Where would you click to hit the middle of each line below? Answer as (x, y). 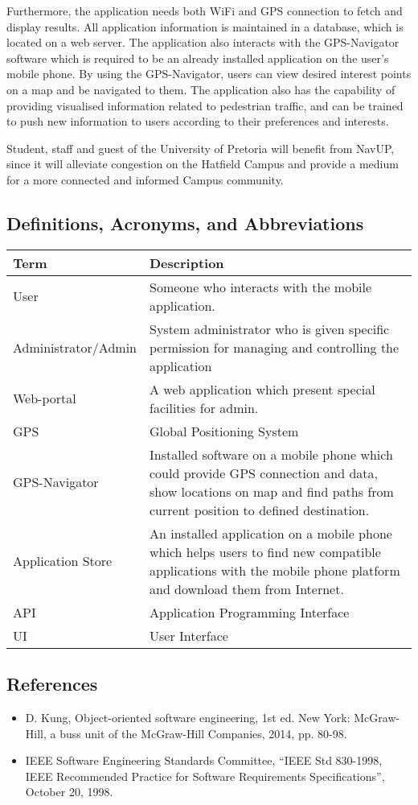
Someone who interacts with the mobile (260, 287)
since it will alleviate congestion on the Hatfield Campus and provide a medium (203, 164)
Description (186, 262)
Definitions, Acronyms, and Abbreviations (185, 223)
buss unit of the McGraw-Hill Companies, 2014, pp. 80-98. (203, 733)
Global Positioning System (224, 431)
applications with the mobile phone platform (275, 570)
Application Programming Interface (249, 612)
